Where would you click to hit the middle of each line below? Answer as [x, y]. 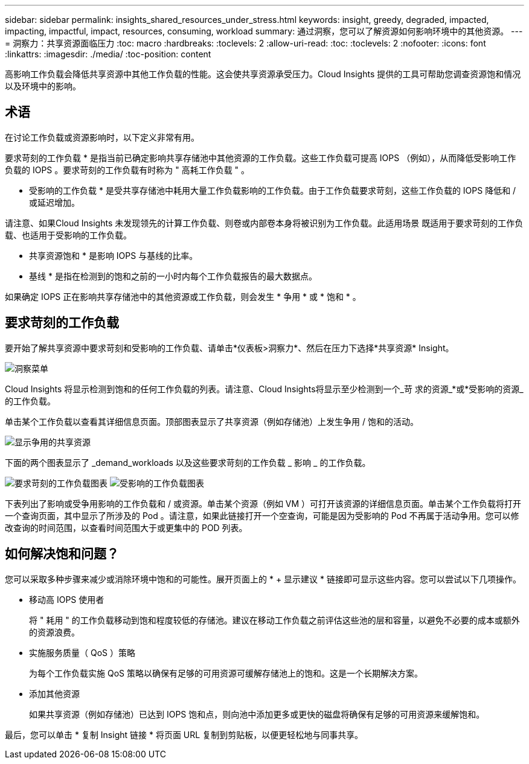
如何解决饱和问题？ [62, 554]
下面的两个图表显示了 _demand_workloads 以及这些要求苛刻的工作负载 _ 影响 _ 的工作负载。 [188, 462]
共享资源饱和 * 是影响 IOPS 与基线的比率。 [114, 255]
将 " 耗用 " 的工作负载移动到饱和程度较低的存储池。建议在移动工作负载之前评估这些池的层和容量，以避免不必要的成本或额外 [274, 620]
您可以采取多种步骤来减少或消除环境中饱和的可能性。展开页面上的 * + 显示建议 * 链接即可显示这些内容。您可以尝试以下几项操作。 [263, 579]
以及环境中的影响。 [43, 86]
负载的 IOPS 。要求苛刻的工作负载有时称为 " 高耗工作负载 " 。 [127, 170]
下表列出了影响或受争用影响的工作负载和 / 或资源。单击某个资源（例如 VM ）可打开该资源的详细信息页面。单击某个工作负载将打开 [263, 503]
